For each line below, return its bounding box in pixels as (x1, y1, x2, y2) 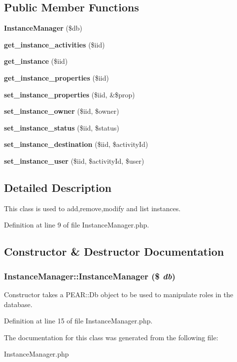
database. (4, 299, 33, 309)
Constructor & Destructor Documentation (4, 244, 224, 259)
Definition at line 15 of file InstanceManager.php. (4, 316, 153, 326)
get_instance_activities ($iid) (4, 39, 105, 49)
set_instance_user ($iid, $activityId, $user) (4, 155, 144, 166)
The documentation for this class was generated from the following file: (4, 332, 218, 342)
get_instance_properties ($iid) (4, 72, 109, 83)
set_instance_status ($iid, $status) (4, 122, 120, 133)
